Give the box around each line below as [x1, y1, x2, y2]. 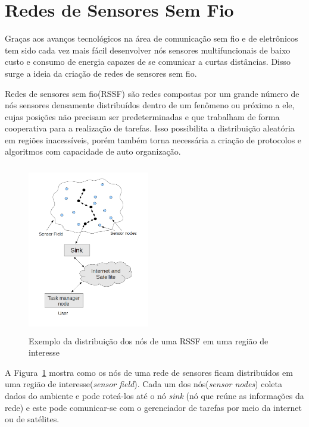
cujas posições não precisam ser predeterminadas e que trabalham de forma [5, 110, 280, 123]
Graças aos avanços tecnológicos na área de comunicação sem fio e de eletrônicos [5, 32, 298, 45]
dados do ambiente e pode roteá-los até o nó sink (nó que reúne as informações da [5, 390, 304, 402]
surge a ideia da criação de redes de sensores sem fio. [5, 67, 197, 79]
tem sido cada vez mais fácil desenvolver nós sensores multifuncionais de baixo [5, 43, 291, 56]
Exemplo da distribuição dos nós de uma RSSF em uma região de [29, 334, 269, 347]
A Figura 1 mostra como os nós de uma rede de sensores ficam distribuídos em [5, 366, 293, 378]
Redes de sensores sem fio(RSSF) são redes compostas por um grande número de [5, 87, 299, 99]
